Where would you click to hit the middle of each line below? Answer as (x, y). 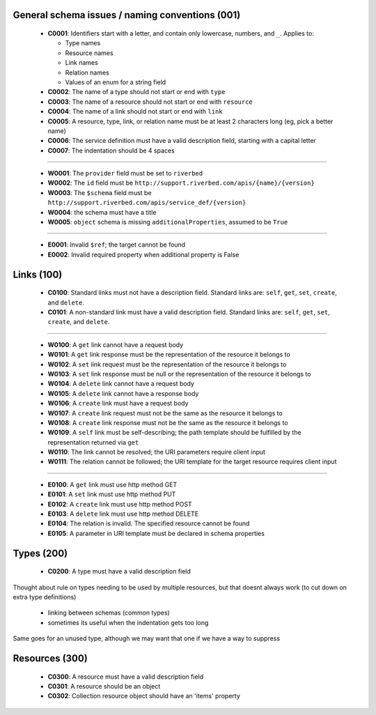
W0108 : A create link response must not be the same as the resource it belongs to (168, 422)
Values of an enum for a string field (116, 82)
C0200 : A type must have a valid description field (119, 571)
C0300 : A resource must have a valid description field (126, 677)
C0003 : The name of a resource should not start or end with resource (150, 102)
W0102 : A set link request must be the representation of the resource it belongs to (167, 364)
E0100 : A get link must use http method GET (112, 484)
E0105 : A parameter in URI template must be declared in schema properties (156, 533)
